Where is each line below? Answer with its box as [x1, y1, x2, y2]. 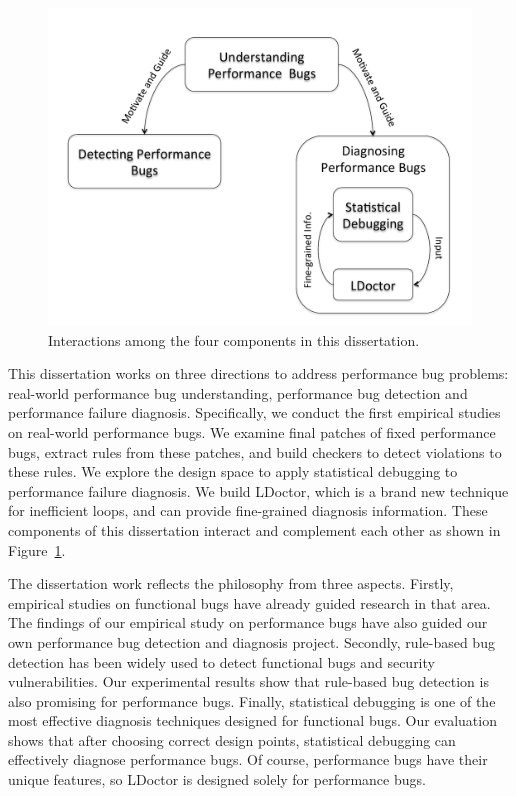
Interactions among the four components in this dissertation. [48, 329, 420, 350]
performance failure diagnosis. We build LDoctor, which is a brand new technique [8, 480, 509, 501]
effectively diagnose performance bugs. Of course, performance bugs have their [8, 749, 488, 770]
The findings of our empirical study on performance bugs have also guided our [8, 612, 488, 633]
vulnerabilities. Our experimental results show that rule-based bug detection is [8, 671, 489, 692]
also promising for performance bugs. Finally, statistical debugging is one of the [8, 690, 496, 711]
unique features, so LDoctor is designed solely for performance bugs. [8, 769, 426, 790]
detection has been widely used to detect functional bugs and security [8, 651, 435, 672]
